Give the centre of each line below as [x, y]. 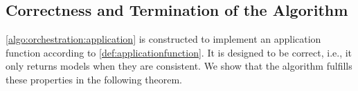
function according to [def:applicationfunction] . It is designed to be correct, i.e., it [179, 52]
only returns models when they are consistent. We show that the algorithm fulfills [179, 66]
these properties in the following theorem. [94, 79]
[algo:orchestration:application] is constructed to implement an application [163, 39]
